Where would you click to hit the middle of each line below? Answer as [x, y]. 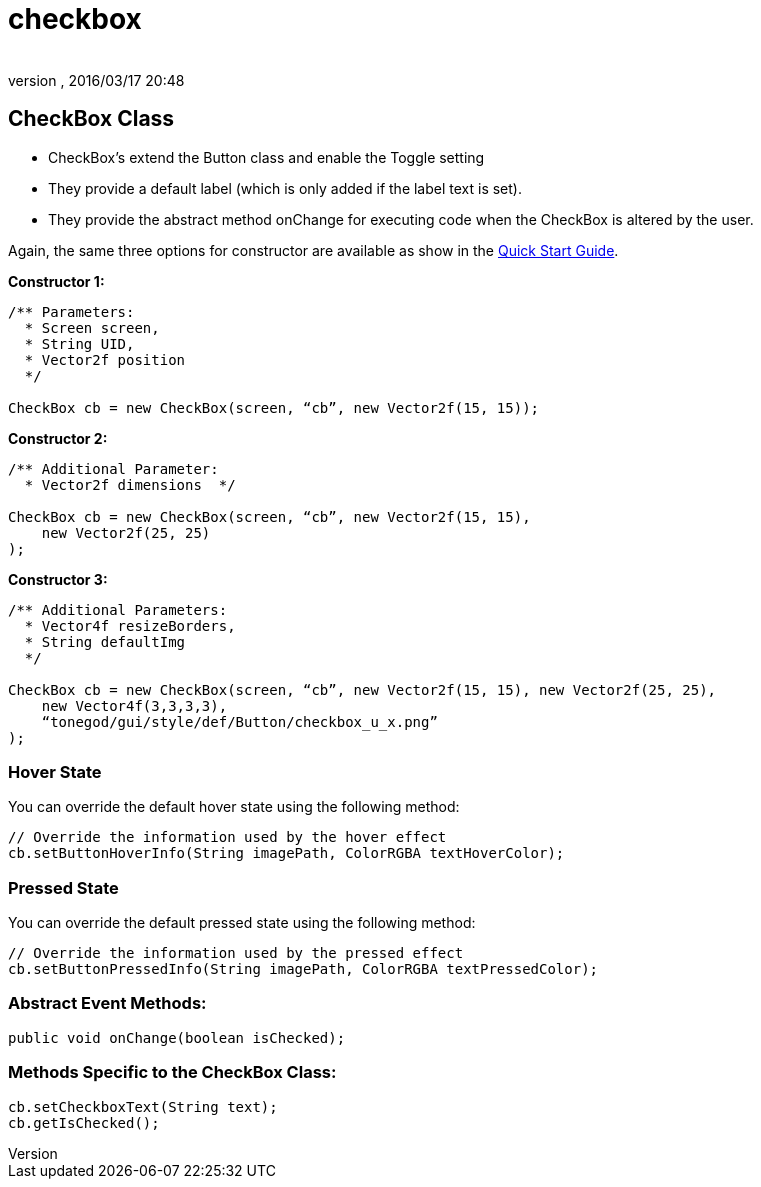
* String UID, [79, 343]
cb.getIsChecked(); [84, 1122]
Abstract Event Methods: [107, 1003]
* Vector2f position [105, 359]
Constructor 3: [58, 579]
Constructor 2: [58, 438]
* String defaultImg [105, 641]
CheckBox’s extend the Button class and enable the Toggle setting [266, 157]
